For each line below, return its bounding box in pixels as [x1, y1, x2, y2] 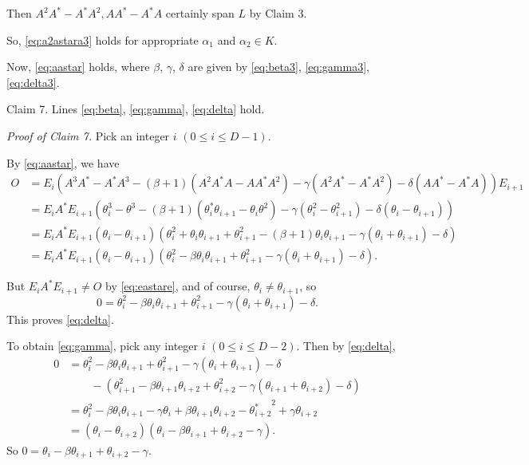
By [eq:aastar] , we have [6, 154, 120, 171]
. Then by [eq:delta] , [296, 337, 396, 354]
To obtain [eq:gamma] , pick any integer [6, 337, 199, 354]
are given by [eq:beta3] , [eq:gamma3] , [188, 58, 369, 75]
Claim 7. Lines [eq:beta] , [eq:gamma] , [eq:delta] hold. [6, 100, 265, 117]
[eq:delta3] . [6, 73, 60, 90]
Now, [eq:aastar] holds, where [6, 58, 150, 75]
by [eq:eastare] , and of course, [105, 278, 251, 294]
